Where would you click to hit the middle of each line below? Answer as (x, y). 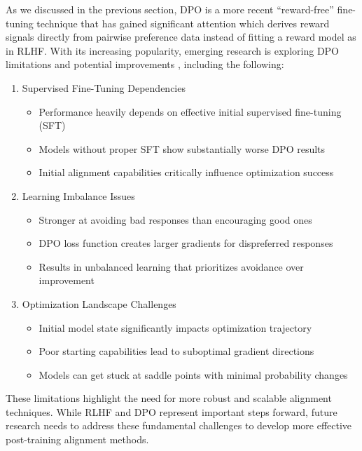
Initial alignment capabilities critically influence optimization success (186, 172)
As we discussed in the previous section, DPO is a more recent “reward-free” (170, 9)
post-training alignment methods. (77, 439)
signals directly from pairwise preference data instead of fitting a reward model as (181, 37)
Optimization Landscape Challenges (99, 303)
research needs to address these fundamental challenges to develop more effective (179, 425)
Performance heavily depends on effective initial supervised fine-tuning (190, 111)
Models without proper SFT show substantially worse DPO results (182, 148)
